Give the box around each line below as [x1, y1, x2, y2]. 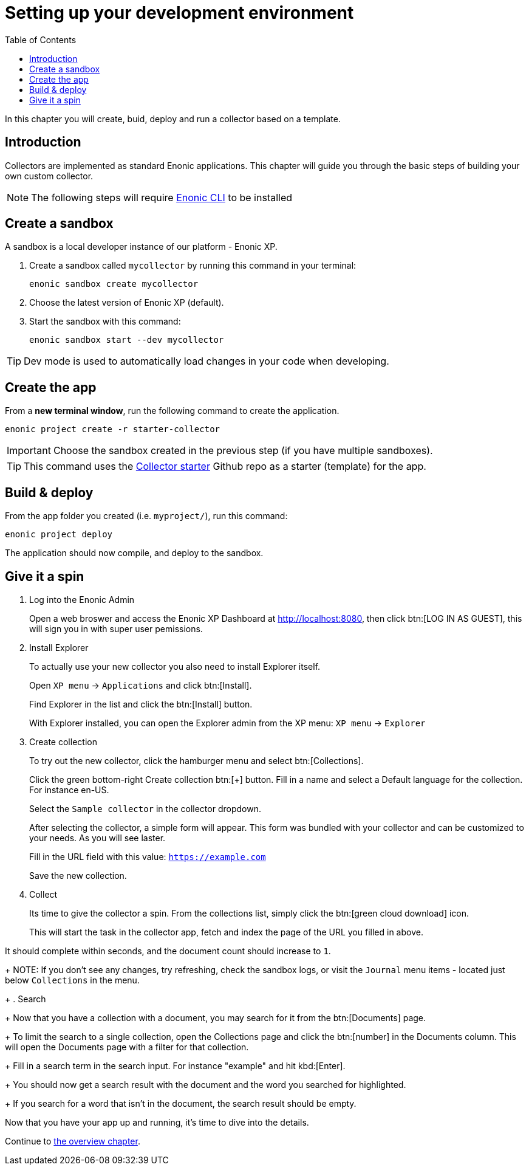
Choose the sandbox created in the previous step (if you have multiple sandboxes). [53, 444, 433, 457]
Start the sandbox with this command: [29, 316, 181, 327]
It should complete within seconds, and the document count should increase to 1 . [5, 945, 331, 956]
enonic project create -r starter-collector [5, 424, 220, 435]
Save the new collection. [29, 870, 127, 881]
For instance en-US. [29, 784, 109, 795]
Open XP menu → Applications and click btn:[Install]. [29, 680, 252, 690]
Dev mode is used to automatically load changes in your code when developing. [24, 355, 389, 368]
